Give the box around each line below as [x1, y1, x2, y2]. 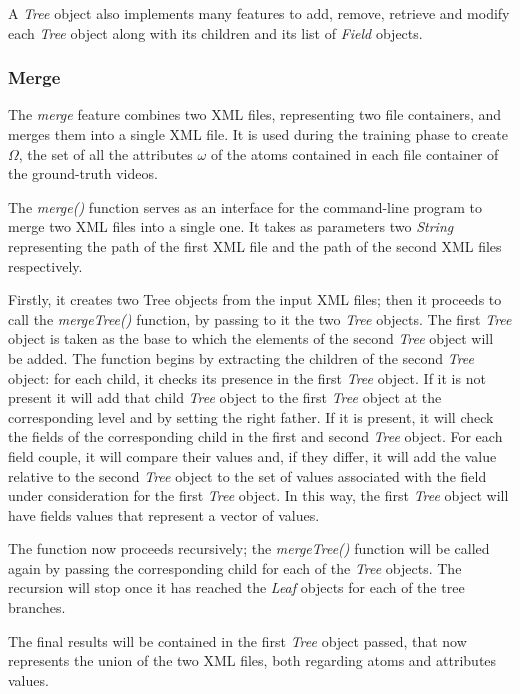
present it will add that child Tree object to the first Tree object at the [8, 387, 442, 408]
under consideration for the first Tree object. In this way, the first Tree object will [8, 485, 509, 506]
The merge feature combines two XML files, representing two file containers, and [8, 104, 502, 125]
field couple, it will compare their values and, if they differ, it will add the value [8, 445, 497, 466]
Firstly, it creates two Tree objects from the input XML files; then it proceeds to [8, 289, 502, 310]
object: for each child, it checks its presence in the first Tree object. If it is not [8, 367, 486, 388]
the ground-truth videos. [8, 163, 158, 184]
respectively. [8, 255, 83, 276]
